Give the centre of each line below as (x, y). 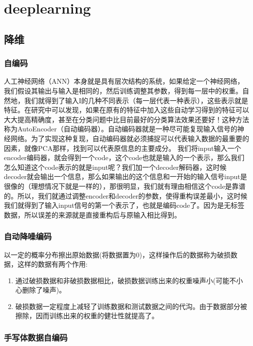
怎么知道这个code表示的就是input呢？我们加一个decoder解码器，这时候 (115, 167)
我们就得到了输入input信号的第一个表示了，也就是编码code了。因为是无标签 (124, 205)
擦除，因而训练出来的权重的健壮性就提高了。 (87, 316)
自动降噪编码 (28, 236)
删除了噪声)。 (44, 290)
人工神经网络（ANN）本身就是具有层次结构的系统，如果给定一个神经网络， (124, 81)
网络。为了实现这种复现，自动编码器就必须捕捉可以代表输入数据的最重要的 (130, 138)
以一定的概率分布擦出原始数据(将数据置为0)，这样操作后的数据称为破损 (117, 254)
